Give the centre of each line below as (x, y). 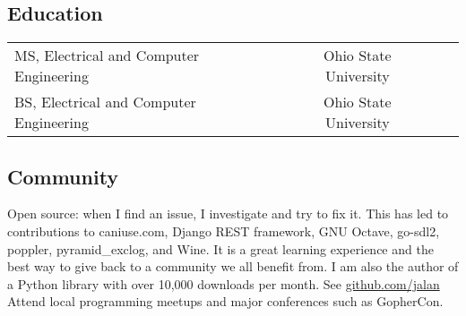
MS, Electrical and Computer (107, 56)
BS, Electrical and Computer (105, 102)
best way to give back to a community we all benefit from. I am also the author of (233, 266)
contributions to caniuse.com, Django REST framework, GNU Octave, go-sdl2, (224, 231)
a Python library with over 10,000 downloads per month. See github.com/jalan (224, 283)
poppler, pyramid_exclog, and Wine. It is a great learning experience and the (220, 248)
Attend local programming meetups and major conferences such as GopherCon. (225, 301)
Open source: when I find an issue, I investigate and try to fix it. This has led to (228, 214)
